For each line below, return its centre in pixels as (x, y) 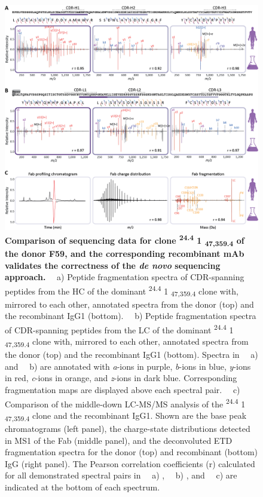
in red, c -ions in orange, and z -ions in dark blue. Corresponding (121, 378)
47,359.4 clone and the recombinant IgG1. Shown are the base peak (126, 416)
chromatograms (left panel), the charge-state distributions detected (128, 429)
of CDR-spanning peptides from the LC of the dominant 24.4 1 (119, 329)
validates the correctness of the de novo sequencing (113, 265)
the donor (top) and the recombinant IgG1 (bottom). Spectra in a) (131, 355)
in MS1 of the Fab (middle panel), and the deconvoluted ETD (119, 440)
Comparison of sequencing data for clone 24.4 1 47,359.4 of (125, 240)
